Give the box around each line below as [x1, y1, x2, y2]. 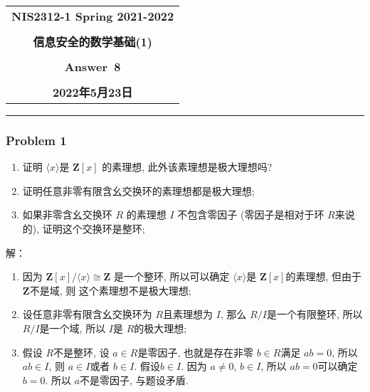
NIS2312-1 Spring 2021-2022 [11, 8, 174, 24]
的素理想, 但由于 [285, 269, 361, 284]
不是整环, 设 [53, 344, 110, 359]
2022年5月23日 [52, 84, 133, 100]
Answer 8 [64, 58, 121, 75]
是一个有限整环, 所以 [266, 307, 363, 322]
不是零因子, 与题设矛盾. [80, 372, 189, 387]
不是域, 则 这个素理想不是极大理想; [29, 282, 191, 297]
